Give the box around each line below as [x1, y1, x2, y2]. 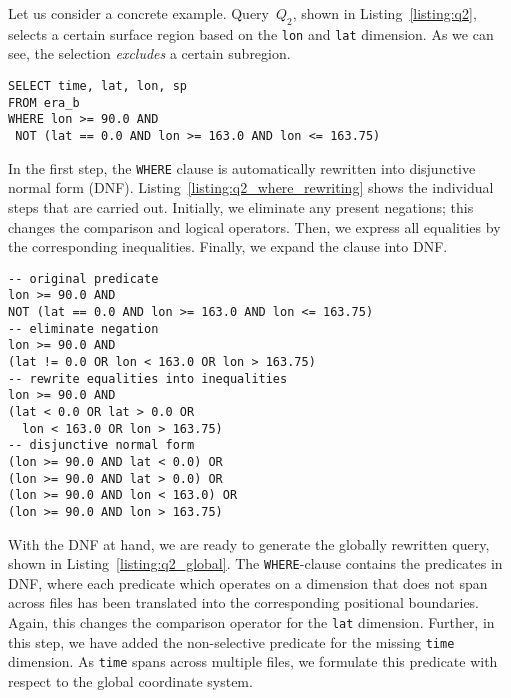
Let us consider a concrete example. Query [8, 3, 269, 23]
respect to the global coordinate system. [8, 670, 253, 691]
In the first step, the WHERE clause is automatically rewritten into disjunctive [8, 157, 476, 178]
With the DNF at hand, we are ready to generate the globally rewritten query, [8, 533, 490, 554]
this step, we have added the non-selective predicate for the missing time [8, 631, 455, 652]
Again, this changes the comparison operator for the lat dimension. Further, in [8, 611, 495, 632]
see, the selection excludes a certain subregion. [8, 43, 291, 64]
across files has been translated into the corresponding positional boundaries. [8, 592, 480, 613]
